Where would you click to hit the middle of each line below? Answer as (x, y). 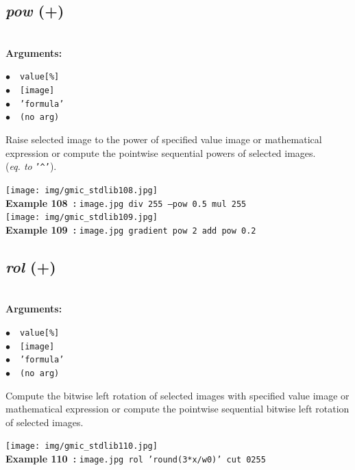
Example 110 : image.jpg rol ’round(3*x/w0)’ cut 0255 (136, 458)
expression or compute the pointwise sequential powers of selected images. (161, 152)
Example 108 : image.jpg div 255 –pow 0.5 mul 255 (126, 202)
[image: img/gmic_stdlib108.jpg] (82, 190)
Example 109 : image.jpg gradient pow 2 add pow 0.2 (131, 229)
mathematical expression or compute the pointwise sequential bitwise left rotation (177, 409)
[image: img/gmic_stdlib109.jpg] (82, 218)
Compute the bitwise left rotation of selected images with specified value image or (177, 395)
